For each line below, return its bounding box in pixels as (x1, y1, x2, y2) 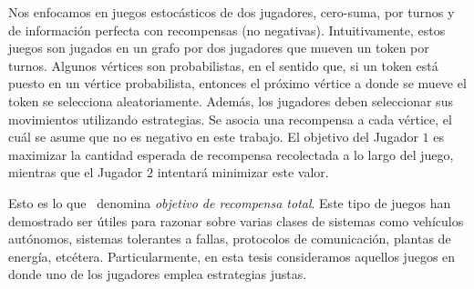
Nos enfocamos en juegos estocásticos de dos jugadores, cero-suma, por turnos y (8, 3, 455, 21)
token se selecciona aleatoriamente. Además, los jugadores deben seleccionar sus (8, 91, 453, 110)
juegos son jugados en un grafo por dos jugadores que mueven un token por (8, 38, 429, 57)
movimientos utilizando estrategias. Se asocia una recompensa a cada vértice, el (8, 109, 452, 128)
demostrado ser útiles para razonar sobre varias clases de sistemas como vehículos (8, 211, 464, 230)
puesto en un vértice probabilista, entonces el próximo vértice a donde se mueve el (8, 74, 467, 93)
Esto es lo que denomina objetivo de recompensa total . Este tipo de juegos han (8, 193, 451, 212)
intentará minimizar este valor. (157, 163, 329, 182)
